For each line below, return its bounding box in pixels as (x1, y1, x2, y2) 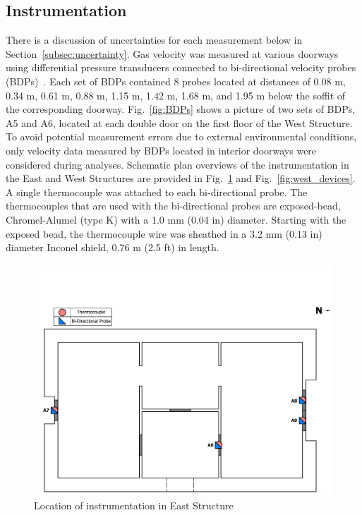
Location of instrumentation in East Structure (34, 497, 234, 512)
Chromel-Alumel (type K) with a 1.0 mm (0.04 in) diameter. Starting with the (6, 212, 346, 226)
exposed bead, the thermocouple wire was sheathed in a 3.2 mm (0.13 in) (6, 226, 322, 241)
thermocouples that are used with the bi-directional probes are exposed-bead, (6, 198, 341, 213)
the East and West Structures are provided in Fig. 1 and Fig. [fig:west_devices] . (6, 171, 356, 186)
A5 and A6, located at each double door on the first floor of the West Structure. (6, 115, 353, 130)
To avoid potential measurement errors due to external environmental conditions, (6, 129, 357, 144)
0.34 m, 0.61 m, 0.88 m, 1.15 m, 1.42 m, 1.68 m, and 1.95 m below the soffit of (6, 87, 346, 102)
